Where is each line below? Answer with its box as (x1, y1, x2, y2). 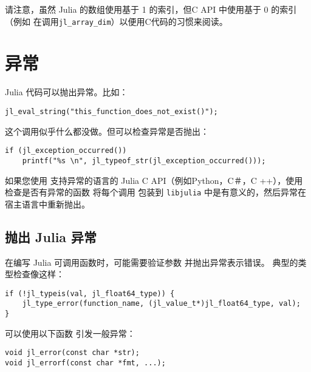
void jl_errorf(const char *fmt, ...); (5, 358, 166, 367)
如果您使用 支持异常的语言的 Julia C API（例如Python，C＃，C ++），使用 (5, 174, 303, 186)
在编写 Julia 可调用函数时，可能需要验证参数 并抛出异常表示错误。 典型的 (5, 255, 298, 268)
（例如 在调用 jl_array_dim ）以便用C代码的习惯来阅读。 (5, 15, 228, 27)
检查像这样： (13, 268, 64, 280)
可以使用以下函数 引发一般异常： (5, 326, 135, 339)
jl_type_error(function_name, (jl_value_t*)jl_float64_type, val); (22, 299, 301, 308)
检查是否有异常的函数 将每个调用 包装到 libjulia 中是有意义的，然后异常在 (5, 186, 306, 198)
